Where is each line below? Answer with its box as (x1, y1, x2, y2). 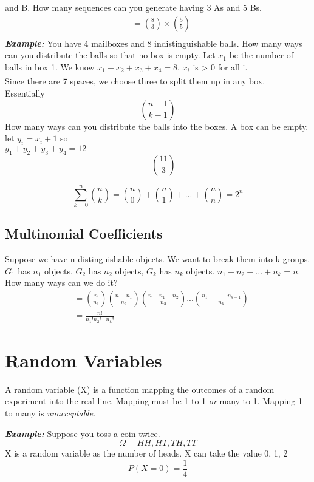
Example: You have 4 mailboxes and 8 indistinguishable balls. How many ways (5, 36, 302, 49)
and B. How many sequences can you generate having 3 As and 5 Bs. (5, 1, 262, 13)
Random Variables (5, 347, 162, 372)
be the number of (229, 49, 294, 61)
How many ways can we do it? (5, 276, 118, 289)
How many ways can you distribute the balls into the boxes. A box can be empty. (5, 120, 309, 132)
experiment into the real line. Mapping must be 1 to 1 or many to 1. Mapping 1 (5, 395, 303, 407)
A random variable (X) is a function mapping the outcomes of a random (5, 382, 275, 395)
